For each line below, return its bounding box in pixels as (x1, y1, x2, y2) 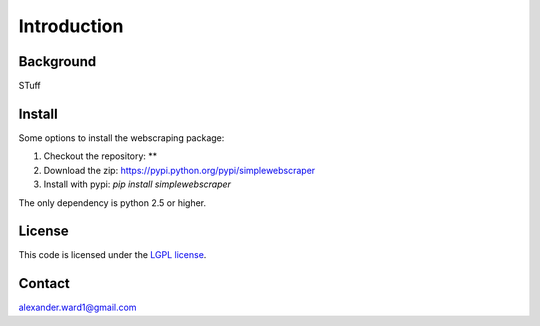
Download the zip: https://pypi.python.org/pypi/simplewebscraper (43, 164, 316, 176)
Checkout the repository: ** (43, 150, 158, 162)
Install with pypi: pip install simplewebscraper (43, 178, 232, 190)
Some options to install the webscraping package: (18, 131, 225, 144)
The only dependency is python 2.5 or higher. (18, 196, 207, 209)
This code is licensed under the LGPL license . (18, 249, 207, 261)
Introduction (18, 15, 124, 37)
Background (18, 53, 97, 70)
